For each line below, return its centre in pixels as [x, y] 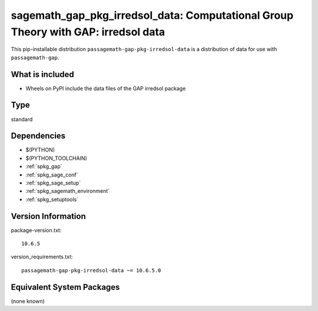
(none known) [28, 301]
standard [22, 119]
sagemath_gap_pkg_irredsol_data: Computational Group [152, 15]
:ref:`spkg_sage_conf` [52, 175]
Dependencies [38, 136]
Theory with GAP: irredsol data [88, 32]
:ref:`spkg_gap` [44, 166]
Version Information [48, 216]
